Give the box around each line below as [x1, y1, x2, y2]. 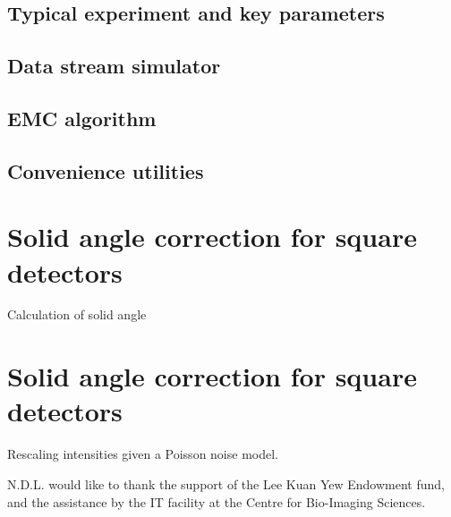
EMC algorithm [7, 104, 157, 131]
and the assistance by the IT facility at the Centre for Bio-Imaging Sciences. [7, 492, 426, 511]
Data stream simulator [7, 52, 221, 80]
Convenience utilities [7, 157, 204, 184]
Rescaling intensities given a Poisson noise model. [7, 445, 278, 463]
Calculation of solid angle [7, 305, 147, 324]
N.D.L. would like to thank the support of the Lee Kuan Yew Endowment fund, [7, 474, 445, 493]
